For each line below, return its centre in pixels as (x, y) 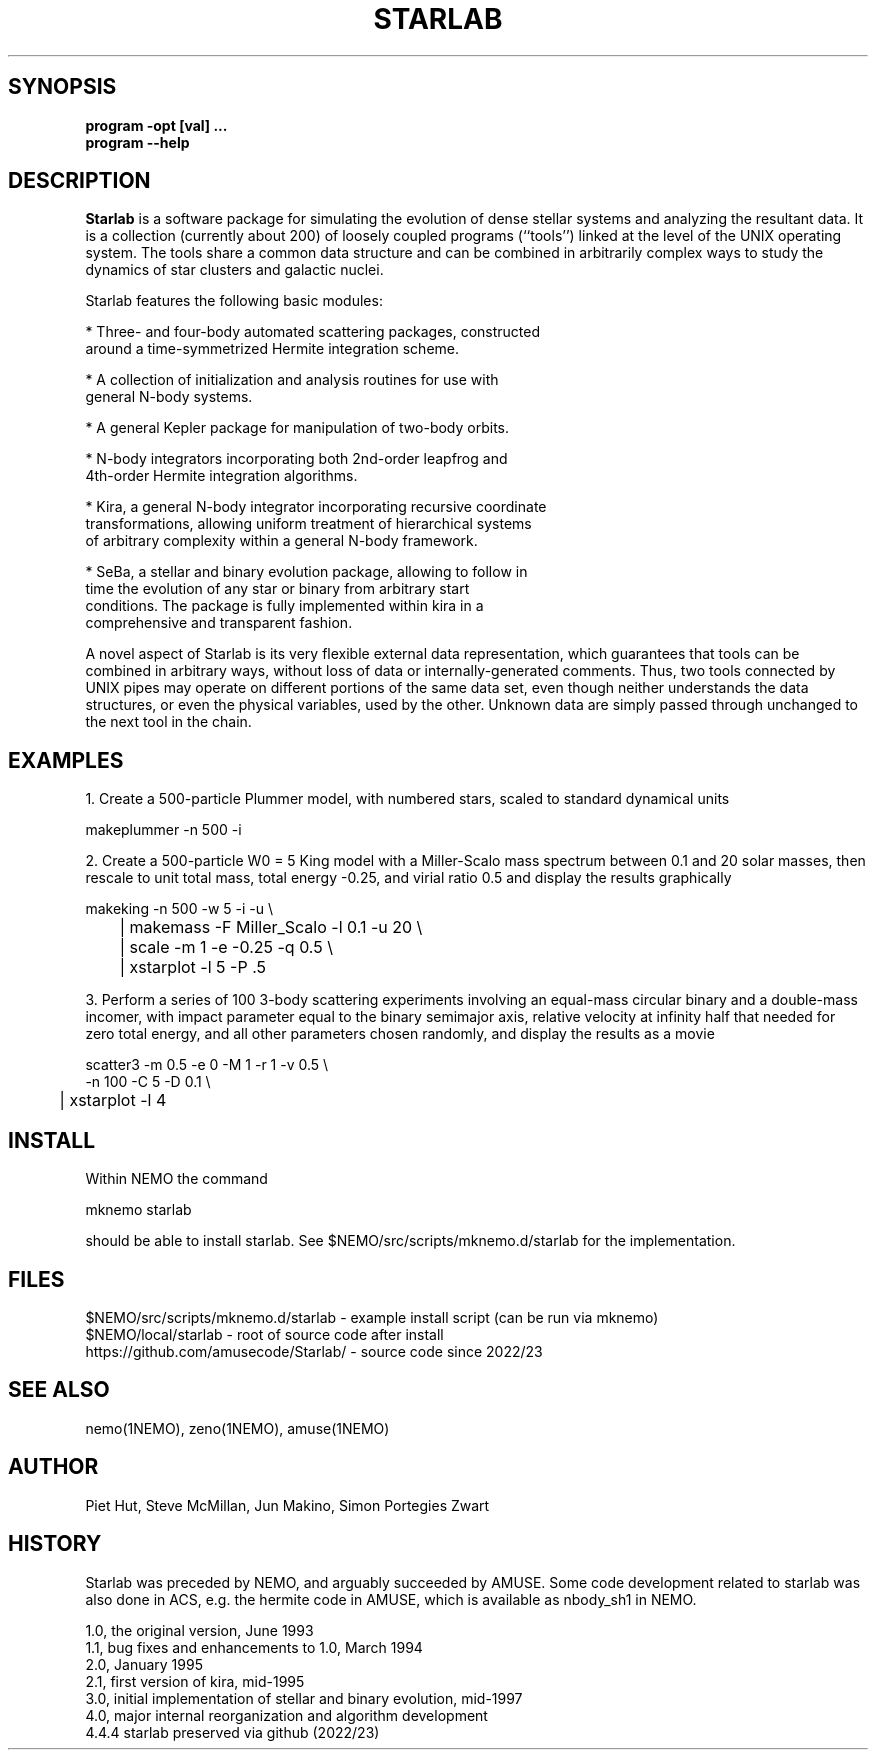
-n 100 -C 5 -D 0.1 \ (148, 1082)
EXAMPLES (66, 760)
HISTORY (55, 1544)
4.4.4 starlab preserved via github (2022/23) (232, 1732)
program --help (137, 142)
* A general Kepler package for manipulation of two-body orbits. (297, 428)
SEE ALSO (59, 1390)
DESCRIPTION (79, 181)
